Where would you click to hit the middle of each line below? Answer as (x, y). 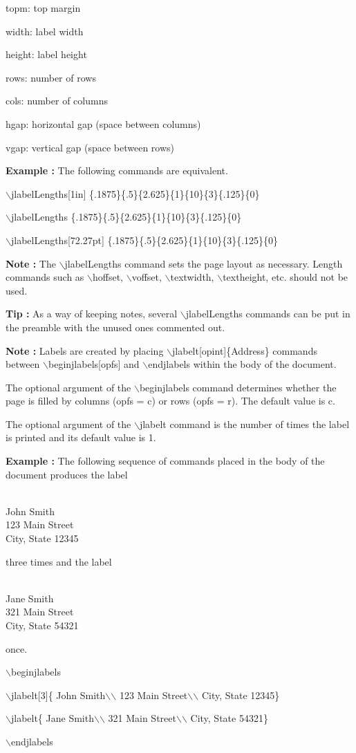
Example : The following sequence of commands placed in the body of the (165, 461)
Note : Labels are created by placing (85, 350)
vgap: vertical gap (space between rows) (90, 147)
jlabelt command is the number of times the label (244, 424)
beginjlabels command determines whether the (238, 387)
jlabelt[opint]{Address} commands (245, 350)
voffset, (147, 277)
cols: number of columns (57, 101)
